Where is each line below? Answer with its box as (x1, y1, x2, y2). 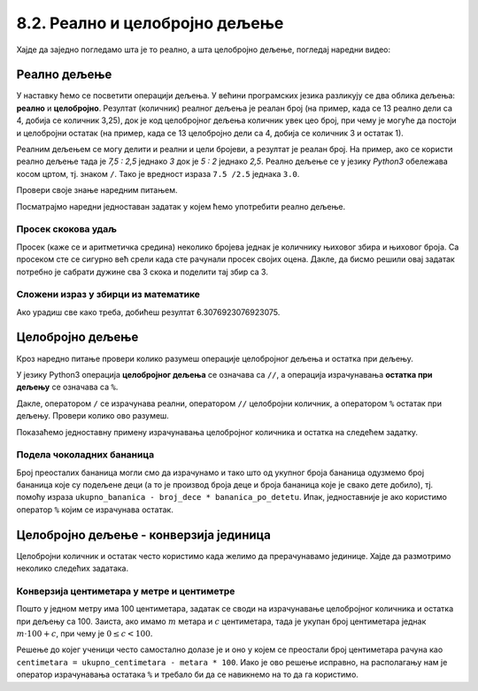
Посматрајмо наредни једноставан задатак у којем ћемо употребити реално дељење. (16, 201, 345, 211)
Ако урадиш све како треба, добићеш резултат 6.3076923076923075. (16, 306, 281, 318)
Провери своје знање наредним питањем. (16, 185, 178, 196)
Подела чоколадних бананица (16, 449, 155, 461)
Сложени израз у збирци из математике (16, 288, 201, 301)
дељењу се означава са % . (16, 381, 119, 393)
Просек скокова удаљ (16, 223, 118, 235)
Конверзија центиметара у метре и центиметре (16, 585, 235, 597)
